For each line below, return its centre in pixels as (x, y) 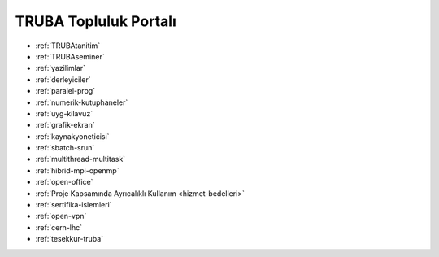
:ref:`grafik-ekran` (65, 125)
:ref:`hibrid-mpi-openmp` (77, 170)
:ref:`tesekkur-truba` (70, 239)
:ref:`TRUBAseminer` (70, 56)
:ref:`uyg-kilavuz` (64, 113)
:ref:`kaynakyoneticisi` (72, 136)
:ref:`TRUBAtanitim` (68, 46)
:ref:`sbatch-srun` (65, 148)
